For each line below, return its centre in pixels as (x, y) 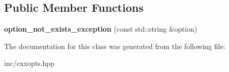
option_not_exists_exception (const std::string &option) (101, 29)
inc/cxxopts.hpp (29, 63)
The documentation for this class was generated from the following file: (115, 46)
